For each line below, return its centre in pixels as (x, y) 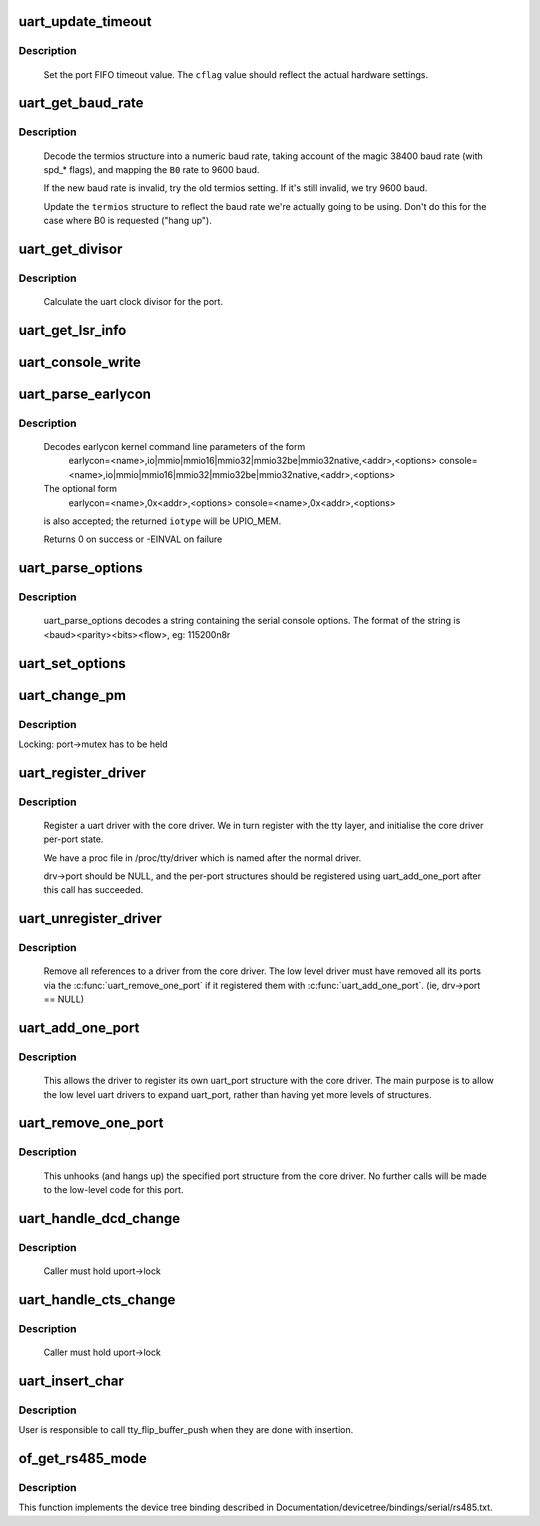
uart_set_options (72, 663)
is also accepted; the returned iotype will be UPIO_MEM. (162, 521)
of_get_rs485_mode (82, 1458)
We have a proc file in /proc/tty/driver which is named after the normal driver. (202, 857)
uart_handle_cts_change (97, 1299)
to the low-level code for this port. (113, 1189)
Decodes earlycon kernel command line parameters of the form (174, 447)
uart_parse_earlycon (85, 393)
